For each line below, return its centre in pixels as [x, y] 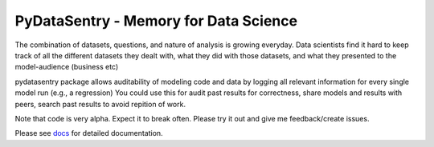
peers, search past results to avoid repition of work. [100, 104]
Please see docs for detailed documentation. [89, 133]
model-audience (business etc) [67, 67]
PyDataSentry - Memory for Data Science [156, 21]
